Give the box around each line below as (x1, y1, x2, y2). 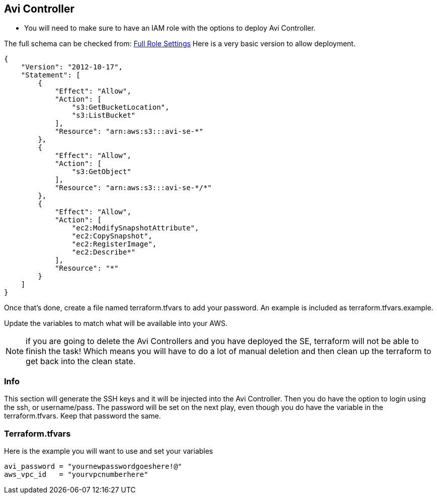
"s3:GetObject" (71, 168, 131, 176)
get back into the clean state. (26, 356, 136, 367)
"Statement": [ (21, 71, 80, 79)
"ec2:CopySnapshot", (71, 232, 153, 240)
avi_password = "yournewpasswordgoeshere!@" (4, 462, 183, 470)
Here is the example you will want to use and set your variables (4, 446, 213, 455)
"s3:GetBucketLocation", (71, 103, 169, 112)
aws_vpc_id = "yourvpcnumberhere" (4, 470, 148, 478)
